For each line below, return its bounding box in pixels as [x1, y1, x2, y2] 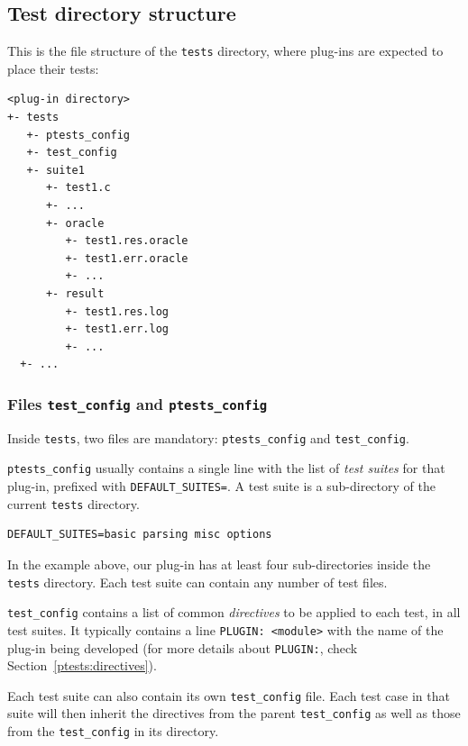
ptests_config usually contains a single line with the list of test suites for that [7, 459, 445, 478]
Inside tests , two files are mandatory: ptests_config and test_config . [7, 428, 409, 447]
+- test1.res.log [65, 305, 169, 318]
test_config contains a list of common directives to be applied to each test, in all [7, 603, 461, 622]
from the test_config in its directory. [7, 722, 219, 741]
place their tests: [7, 59, 99, 77]
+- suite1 [26, 163, 85, 177]
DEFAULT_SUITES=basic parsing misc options [7, 528, 272, 541]
